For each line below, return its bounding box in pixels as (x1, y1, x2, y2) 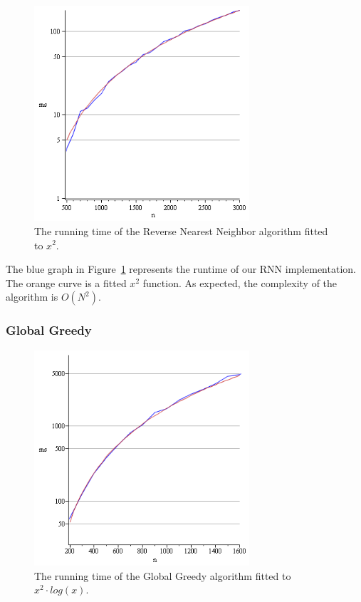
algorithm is (6, 289, 58, 304)
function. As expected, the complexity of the (142, 275, 338, 290)
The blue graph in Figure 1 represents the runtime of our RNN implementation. (6, 261, 356, 276)
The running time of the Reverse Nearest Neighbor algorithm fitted (34, 223, 328, 238)
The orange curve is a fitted (6, 275, 127, 290)
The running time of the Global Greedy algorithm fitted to (34, 568, 291, 583)
